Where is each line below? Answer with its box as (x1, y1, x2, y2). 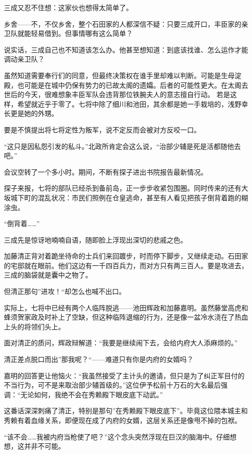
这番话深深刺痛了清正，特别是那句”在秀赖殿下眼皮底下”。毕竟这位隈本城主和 (4, 405, 248, 416)
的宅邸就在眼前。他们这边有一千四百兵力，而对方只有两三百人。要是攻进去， (4, 260, 248, 270)
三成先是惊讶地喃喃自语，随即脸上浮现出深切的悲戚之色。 (4, 234, 187, 244)
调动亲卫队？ (4, 54, 45, 64)
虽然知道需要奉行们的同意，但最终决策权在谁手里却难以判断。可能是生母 (4, 70, 235, 80)
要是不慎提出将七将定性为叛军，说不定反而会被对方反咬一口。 (4, 124, 201, 134)
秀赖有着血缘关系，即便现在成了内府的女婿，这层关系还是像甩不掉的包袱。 (4, 415, 241, 425)
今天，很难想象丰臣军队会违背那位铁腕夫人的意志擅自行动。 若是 (24, 89, 230, 99)
